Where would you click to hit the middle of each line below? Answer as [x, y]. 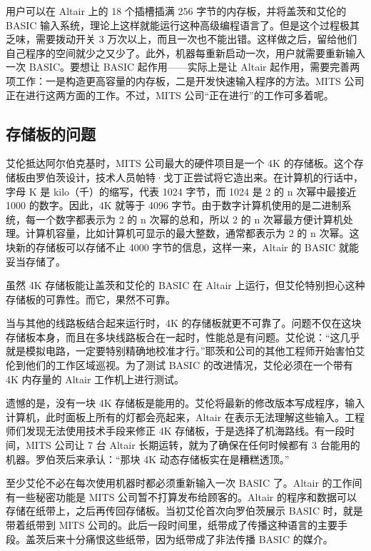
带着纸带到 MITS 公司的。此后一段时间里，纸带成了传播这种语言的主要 [172, 525]
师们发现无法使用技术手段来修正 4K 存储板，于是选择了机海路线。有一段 [176, 431]
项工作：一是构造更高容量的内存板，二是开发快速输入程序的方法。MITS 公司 [185, 80]
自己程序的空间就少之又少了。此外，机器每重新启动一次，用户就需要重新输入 [185, 52]
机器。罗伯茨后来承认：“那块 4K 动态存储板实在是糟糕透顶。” [148, 459]
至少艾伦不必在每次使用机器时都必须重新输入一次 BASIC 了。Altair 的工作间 [184, 483]
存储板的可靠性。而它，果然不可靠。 [91, 299]
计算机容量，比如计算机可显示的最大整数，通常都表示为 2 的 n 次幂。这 [192, 233]
